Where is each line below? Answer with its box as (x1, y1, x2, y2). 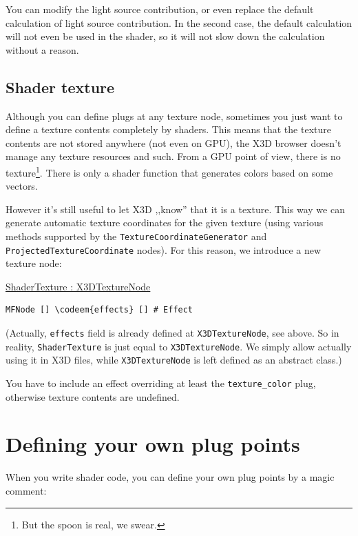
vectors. (6, 179, 38, 193)
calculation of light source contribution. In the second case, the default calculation (6, 15, 352, 30)
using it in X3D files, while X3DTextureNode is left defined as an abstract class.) (6, 353, 342, 367)
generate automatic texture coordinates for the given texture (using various (6, 215, 324, 230)
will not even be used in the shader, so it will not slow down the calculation (6, 29, 325, 43)
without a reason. (6, 42, 79, 57)
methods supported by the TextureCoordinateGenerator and (6, 228, 267, 243)
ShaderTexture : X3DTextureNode (6, 279, 151, 293)
